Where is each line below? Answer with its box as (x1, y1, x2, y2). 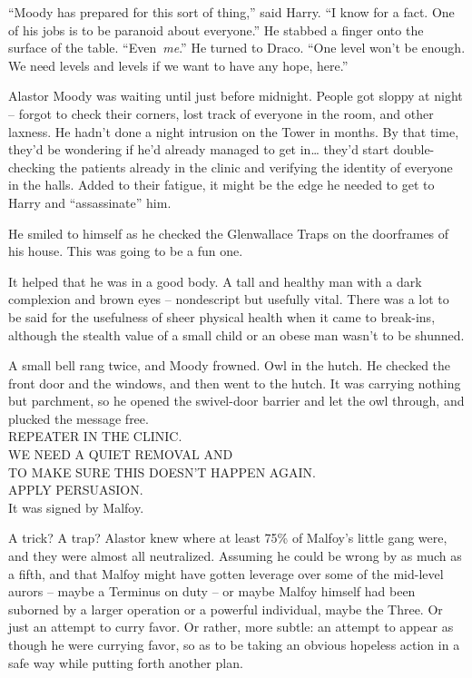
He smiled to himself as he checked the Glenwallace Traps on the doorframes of (8, 223, 449, 242)
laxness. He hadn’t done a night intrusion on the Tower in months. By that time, (8, 122, 459, 141)
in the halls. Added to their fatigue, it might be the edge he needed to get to (8, 175, 435, 194)
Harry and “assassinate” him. (8, 192, 172, 211)
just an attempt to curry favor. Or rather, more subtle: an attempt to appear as (8, 617, 454, 636)
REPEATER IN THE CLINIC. (8, 427, 182, 446)
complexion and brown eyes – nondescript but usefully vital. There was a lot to (8, 290, 449, 309)
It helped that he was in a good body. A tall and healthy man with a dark (8, 271, 422, 290)
